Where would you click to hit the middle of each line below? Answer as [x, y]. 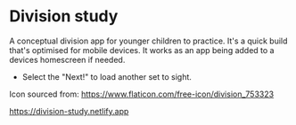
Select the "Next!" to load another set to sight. [107, 76]
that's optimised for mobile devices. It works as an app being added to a [142, 50]
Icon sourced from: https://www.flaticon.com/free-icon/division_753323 [142, 94]
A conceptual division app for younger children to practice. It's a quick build [148, 41]
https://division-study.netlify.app [69, 111]
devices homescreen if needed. [67, 59]
